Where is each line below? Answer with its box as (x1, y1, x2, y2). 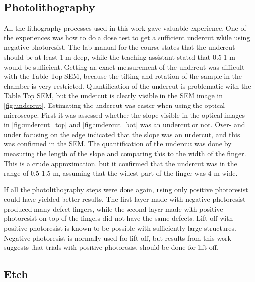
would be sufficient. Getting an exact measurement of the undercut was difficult (4, 61, 245, 71)
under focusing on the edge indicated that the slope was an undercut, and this (4, 129, 240, 139)
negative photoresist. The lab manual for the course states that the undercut (4, 42, 235, 52)
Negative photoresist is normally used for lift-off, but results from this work (4, 232, 231, 243)
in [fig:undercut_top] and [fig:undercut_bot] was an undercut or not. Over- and (4, 119, 245, 130)
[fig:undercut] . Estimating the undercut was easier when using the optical (4, 100, 225, 110)
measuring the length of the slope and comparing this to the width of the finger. (4, 148, 246, 158)
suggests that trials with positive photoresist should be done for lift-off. (4, 242, 219, 252)
